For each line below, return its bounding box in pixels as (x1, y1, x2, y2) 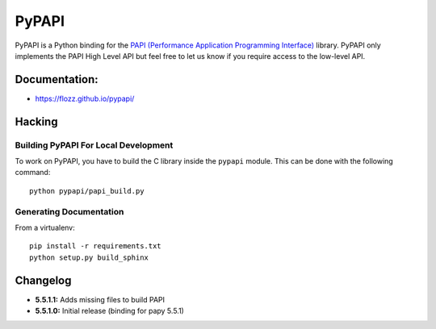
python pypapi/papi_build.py (29, 186, 145, 195)
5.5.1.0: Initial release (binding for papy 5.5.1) (35, 306, 185, 315)
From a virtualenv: (15, 223, 76, 232)
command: (15, 168, 51, 177)
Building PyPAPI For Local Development (15, 140, 174, 151)
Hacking (15, 115, 58, 128)
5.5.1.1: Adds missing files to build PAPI (35, 294, 166, 304)
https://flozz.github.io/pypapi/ (35, 94, 135, 103)
